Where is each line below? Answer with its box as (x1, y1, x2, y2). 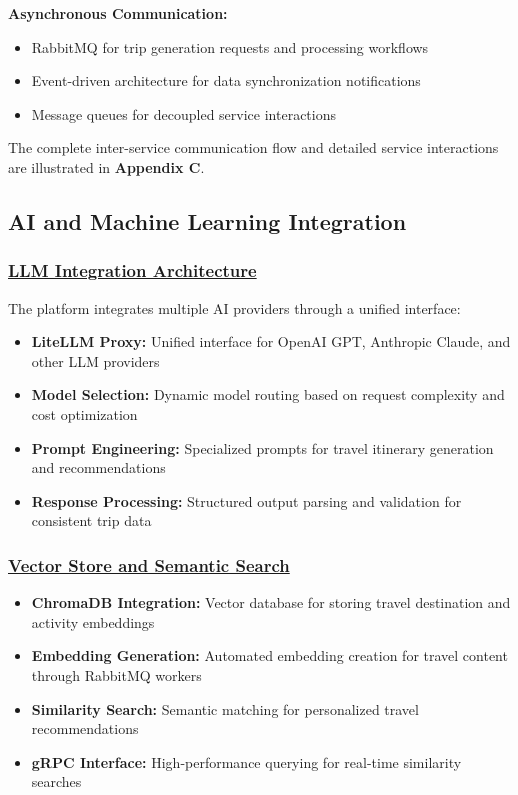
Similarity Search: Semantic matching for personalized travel (31, 698, 419, 719)
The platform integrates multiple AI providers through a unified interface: (8, 297, 461, 318)
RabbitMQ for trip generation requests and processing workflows (31, 36, 429, 57)
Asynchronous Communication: (8, 3, 228, 23)
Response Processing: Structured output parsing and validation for (31, 490, 462, 511)
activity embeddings (31, 611, 155, 632)
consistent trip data (31, 510, 152, 531)
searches (31, 771, 82, 792)
